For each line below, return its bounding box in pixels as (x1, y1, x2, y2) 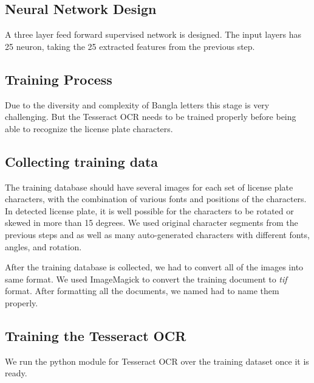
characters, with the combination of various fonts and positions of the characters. (5, 192, 307, 205)
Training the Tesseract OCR (5, 326, 186, 345)
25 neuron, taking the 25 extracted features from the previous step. (5, 40, 255, 52)
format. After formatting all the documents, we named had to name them (5, 284, 279, 297)
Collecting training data (5, 152, 159, 170)
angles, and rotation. (5, 240, 82, 253)
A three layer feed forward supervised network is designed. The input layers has (5, 28, 301, 41)
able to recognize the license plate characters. (5, 122, 173, 135)
